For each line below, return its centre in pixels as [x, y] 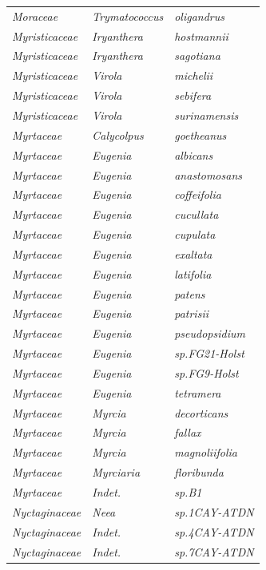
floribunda [199, 472]
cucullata [197, 214]
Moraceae [35, 16]
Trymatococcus [128, 16]
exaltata [193, 253]
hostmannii [201, 36]
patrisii [191, 313]
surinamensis [206, 115]
